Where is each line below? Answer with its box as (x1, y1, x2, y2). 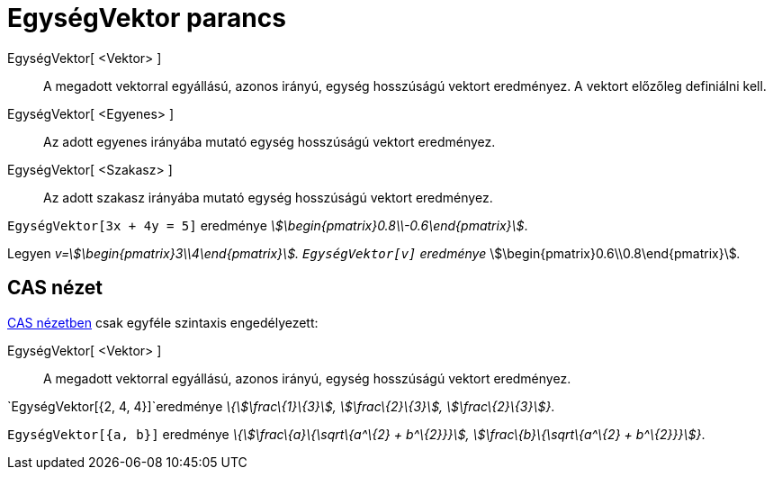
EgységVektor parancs (7, 3, 286, 33)
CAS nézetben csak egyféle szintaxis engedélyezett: (7, 314, 319, 330)
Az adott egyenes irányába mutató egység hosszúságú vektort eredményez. (43, 133, 496, 149)
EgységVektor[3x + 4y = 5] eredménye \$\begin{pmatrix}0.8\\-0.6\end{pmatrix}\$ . (7, 217, 528, 233)
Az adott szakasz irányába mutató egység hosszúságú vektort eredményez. (43, 189, 493, 205)
